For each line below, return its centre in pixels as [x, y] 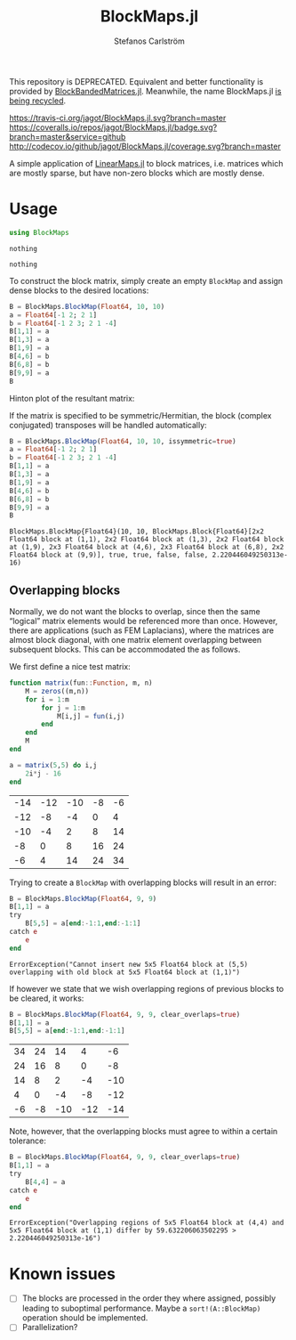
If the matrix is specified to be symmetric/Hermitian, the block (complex [140, 415]
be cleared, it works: [47, 998]
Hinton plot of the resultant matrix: [72, 398]
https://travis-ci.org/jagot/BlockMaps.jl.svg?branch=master [118, 118]
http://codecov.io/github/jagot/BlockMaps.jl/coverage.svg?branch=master [145, 146]
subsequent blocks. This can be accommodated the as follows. [125, 650]
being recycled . [38, 101]
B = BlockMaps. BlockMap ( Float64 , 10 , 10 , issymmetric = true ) [123, 441]
